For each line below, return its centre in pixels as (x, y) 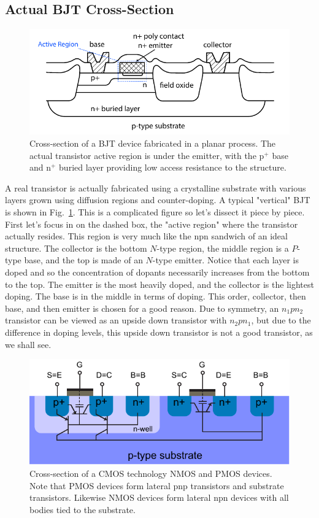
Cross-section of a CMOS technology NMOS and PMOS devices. (151, 474)
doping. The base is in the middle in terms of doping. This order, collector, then (156, 296)
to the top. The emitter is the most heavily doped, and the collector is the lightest (159, 284)
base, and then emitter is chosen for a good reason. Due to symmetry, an (142, 308)
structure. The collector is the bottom (76, 248)
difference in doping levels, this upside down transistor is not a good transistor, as (159, 332)
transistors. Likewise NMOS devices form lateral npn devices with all (159, 497)
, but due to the (281, 320)
